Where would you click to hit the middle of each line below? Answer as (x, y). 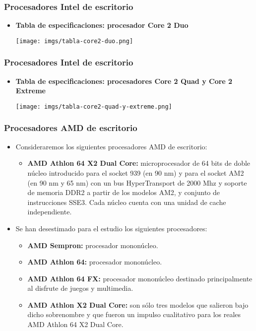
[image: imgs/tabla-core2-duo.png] (74, 41)
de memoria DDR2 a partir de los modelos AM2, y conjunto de (124, 192)
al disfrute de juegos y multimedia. (80, 288)
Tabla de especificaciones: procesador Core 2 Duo (102, 25)
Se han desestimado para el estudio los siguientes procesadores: (111, 228)
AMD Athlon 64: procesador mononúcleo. (95, 262)
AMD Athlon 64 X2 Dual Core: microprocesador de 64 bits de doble (139, 163)
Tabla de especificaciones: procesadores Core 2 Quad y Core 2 (124, 81)
